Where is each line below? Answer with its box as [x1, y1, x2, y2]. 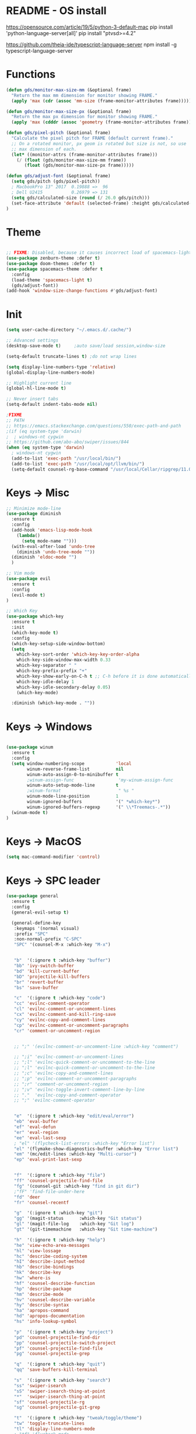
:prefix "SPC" [13, 931, 48, 937]
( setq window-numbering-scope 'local [11, 760, 132, 767]
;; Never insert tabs [6, 396, 59, 402]
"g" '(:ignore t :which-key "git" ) [13, 1210, 103, 1216]
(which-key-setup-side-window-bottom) [11, 640, 106, 647]
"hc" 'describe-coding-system [13, 1253, 87, 1259]
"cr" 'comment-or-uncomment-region [13, 1028, 100, 1033]
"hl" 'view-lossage [13, 1247, 61, 1254]
